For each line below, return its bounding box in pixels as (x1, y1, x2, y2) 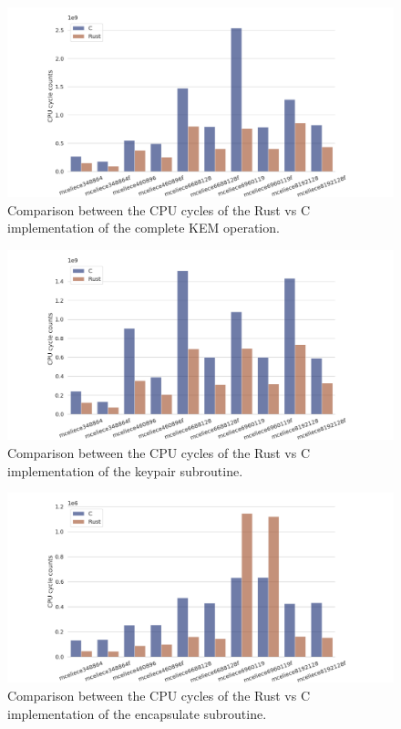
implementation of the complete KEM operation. (7, 218, 280, 237)
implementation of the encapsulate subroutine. (7, 703, 267, 723)
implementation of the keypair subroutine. (7, 461, 243, 480)
